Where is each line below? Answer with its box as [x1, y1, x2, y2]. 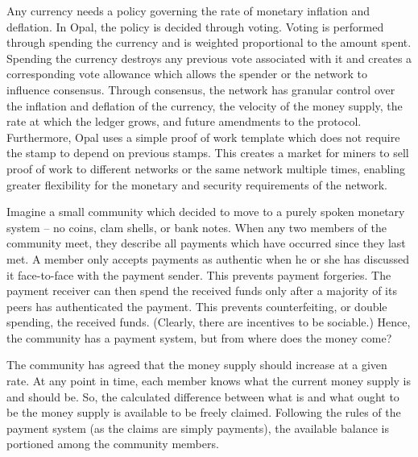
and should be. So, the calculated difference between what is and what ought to [6, 388, 399, 405]
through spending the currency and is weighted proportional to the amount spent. [6, 34, 412, 51]
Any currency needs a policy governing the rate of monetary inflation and [6, 2, 370, 19]
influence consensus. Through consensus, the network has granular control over [6, 81, 395, 98]
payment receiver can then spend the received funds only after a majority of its [6, 282, 397, 299]
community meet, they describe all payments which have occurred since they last [6, 235, 406, 251]
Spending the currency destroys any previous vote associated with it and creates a [6, 49, 412, 66]
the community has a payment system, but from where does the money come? [6, 329, 392, 346]
